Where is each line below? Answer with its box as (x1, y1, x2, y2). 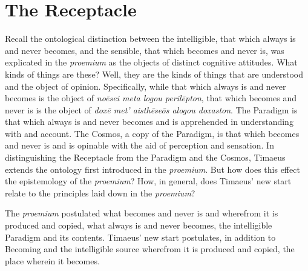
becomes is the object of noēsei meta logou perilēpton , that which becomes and (5, 92, 297, 104)
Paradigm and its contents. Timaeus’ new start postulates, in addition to (5, 230, 276, 243)
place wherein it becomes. (5, 254, 100, 267)
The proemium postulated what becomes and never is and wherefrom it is (5, 207, 278, 219)
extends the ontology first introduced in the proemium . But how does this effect (5, 162, 300, 175)
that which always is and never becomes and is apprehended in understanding (5, 115, 293, 128)
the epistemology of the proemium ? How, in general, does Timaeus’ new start (5, 175, 292, 187)
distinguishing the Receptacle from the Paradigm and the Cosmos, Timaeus (5, 151, 286, 164)
